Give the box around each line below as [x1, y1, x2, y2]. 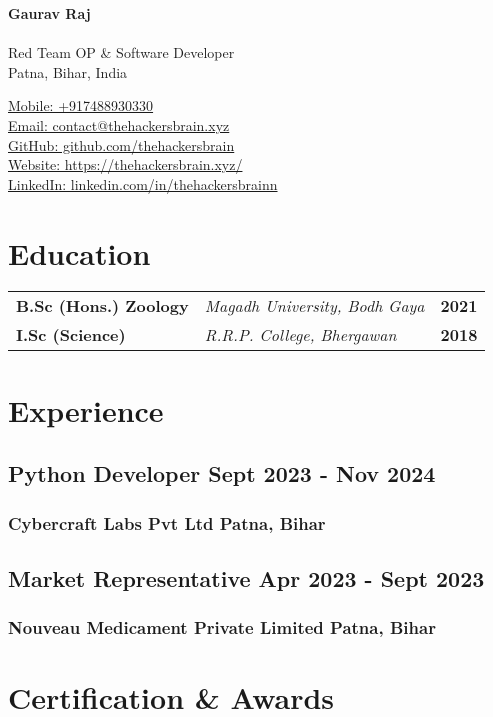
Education [8, 232, 151, 273]
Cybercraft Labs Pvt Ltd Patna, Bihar [8, 510, 326, 535]
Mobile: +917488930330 [8, 95, 154, 116]
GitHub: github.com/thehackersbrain [8, 134, 235, 155]
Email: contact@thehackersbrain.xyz [8, 114, 230, 135]
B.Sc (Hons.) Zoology [16, 294, 189, 318]
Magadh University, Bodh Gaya [204, 294, 425, 318]
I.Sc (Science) [16, 323, 126, 347]
